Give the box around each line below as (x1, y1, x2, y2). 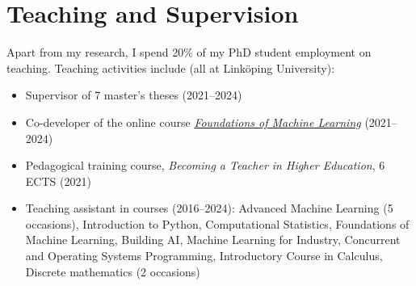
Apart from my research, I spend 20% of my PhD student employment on (6, 44, 372, 61)
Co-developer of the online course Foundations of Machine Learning (25, 113, 361, 130)
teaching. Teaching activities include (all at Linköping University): (6, 59, 335, 76)
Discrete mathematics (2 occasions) (25, 263, 200, 280)
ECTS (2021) (25, 172, 91, 189)
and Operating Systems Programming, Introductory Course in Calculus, (25, 247, 383, 264)
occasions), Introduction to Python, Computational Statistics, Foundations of (25, 215, 410, 232)
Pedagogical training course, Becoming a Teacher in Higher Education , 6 (25, 157, 385, 174)
